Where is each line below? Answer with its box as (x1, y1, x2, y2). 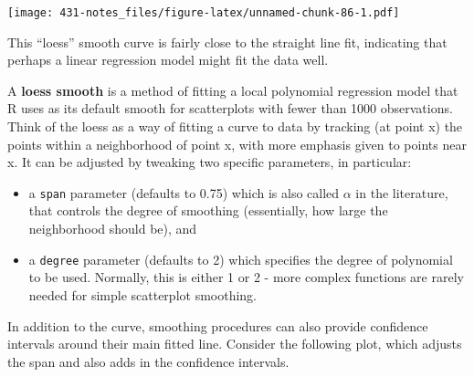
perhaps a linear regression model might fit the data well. (7, 50, 329, 69)
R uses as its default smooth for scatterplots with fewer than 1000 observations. (7, 99, 453, 118)
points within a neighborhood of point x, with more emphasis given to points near (7, 134, 467, 153)
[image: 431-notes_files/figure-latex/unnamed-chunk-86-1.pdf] (7, 6, 400, 19)
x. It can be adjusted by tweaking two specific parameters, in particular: (7, 152, 412, 172)
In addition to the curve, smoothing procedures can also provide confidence (7, 316, 428, 335)
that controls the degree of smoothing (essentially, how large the (28, 201, 388, 220)
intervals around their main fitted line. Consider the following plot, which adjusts (7, 334, 462, 353)
